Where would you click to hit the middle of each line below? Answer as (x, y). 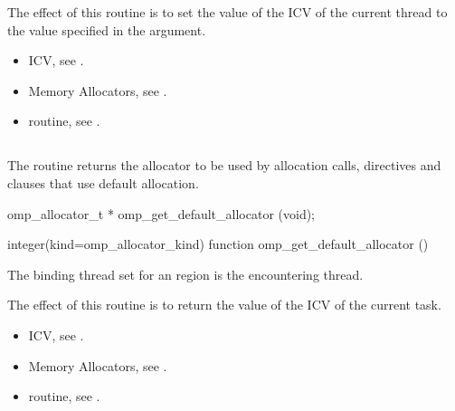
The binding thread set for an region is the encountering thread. (185, 274)
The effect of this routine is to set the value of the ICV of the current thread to (227, 12)
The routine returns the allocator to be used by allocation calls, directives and (224, 165)
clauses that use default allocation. (103, 182)
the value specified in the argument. (107, 29)
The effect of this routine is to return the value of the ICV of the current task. (224, 305)
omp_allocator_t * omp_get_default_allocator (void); (161, 213)
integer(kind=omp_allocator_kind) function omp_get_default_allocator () (218, 244)
